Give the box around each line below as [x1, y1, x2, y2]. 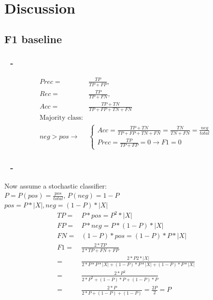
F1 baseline [4, 31, 62, 46]
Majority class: [39, 114, 83, 122]
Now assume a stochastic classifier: [4, 180, 107, 190]
